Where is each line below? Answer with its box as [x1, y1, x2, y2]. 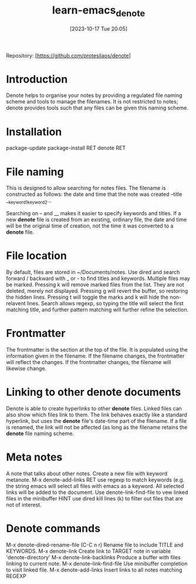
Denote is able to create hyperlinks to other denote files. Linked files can [6, 405, 182, 412]
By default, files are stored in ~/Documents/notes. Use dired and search [6, 269, 180, 276]
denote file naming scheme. [6, 430, 75, 437]
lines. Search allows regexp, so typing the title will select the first [26, 300, 184, 307]
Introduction [6, 72, 68, 86]
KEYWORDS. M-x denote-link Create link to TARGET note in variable [6, 548, 171, 555]
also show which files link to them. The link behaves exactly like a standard [6, 411, 187, 418]
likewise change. [6, 365, 47, 372]
